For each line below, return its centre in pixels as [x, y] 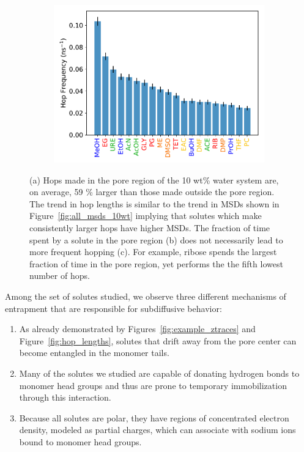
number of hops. [60, 276]
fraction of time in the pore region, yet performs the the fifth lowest [156, 263]
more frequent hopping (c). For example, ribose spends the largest [153, 252]
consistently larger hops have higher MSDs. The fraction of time [150, 227]
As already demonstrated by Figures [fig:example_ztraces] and [137, 329]
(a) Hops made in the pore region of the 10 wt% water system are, [154, 180]
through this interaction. [65, 397]
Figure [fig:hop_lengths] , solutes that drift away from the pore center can [158, 340]
